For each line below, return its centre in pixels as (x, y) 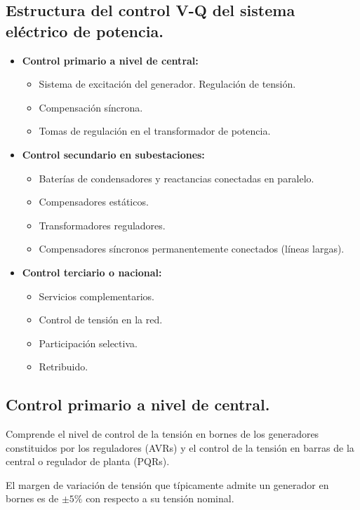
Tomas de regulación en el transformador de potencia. (155, 131)
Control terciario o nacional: (92, 272)
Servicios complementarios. (96, 296)
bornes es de (32, 498)
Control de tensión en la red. (101, 320)
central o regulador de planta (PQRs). (88, 461)
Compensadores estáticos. (94, 202)
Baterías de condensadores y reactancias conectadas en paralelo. (176, 178)
